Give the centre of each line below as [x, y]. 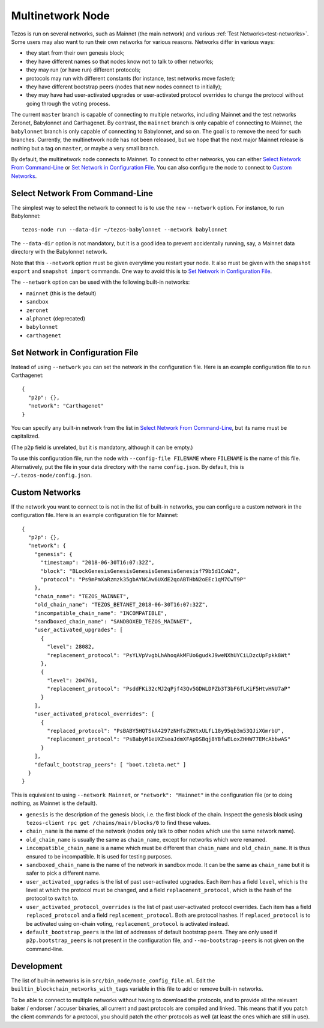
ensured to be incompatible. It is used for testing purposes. [99, 856]
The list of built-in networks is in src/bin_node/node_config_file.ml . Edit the [113, 981]
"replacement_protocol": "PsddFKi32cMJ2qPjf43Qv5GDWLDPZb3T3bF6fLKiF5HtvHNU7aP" [169, 689]
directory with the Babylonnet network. [59, 252]
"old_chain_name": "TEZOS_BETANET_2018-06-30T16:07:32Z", [121, 605]
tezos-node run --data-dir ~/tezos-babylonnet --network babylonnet [124, 230]
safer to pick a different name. [63, 873]
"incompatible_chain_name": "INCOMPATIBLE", [100, 613]
